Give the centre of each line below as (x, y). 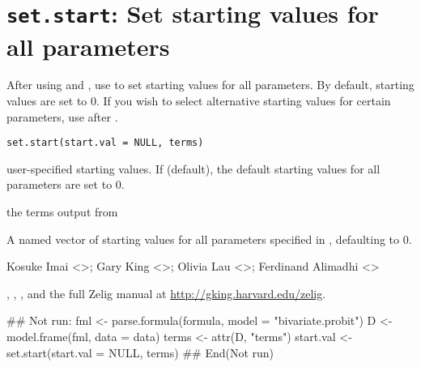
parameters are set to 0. (66, 184)
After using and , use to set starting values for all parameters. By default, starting (210, 85)
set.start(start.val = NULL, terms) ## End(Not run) (140, 352)
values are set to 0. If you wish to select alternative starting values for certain (199, 101)
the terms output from (62, 212)
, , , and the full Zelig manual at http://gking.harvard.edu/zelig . (166, 293)
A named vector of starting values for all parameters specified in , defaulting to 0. (209, 239)
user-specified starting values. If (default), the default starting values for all (193, 168)
